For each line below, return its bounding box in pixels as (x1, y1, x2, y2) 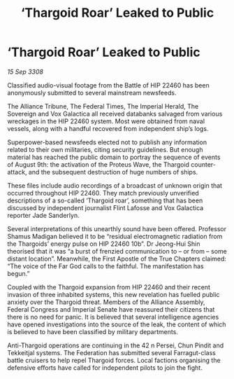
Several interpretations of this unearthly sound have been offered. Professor (7, 224, 227, 233)
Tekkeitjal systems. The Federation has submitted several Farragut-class (7, 348, 217, 357)
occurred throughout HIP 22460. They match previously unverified (7, 188, 199, 197)
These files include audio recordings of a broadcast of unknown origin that (7, 181, 222, 190)
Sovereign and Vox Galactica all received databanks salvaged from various (7, 109, 223, 118)
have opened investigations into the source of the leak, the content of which (7, 320, 226, 329)
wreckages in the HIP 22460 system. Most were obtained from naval (7, 117, 205, 125)
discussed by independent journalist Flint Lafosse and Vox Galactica (7, 203, 204, 212)
